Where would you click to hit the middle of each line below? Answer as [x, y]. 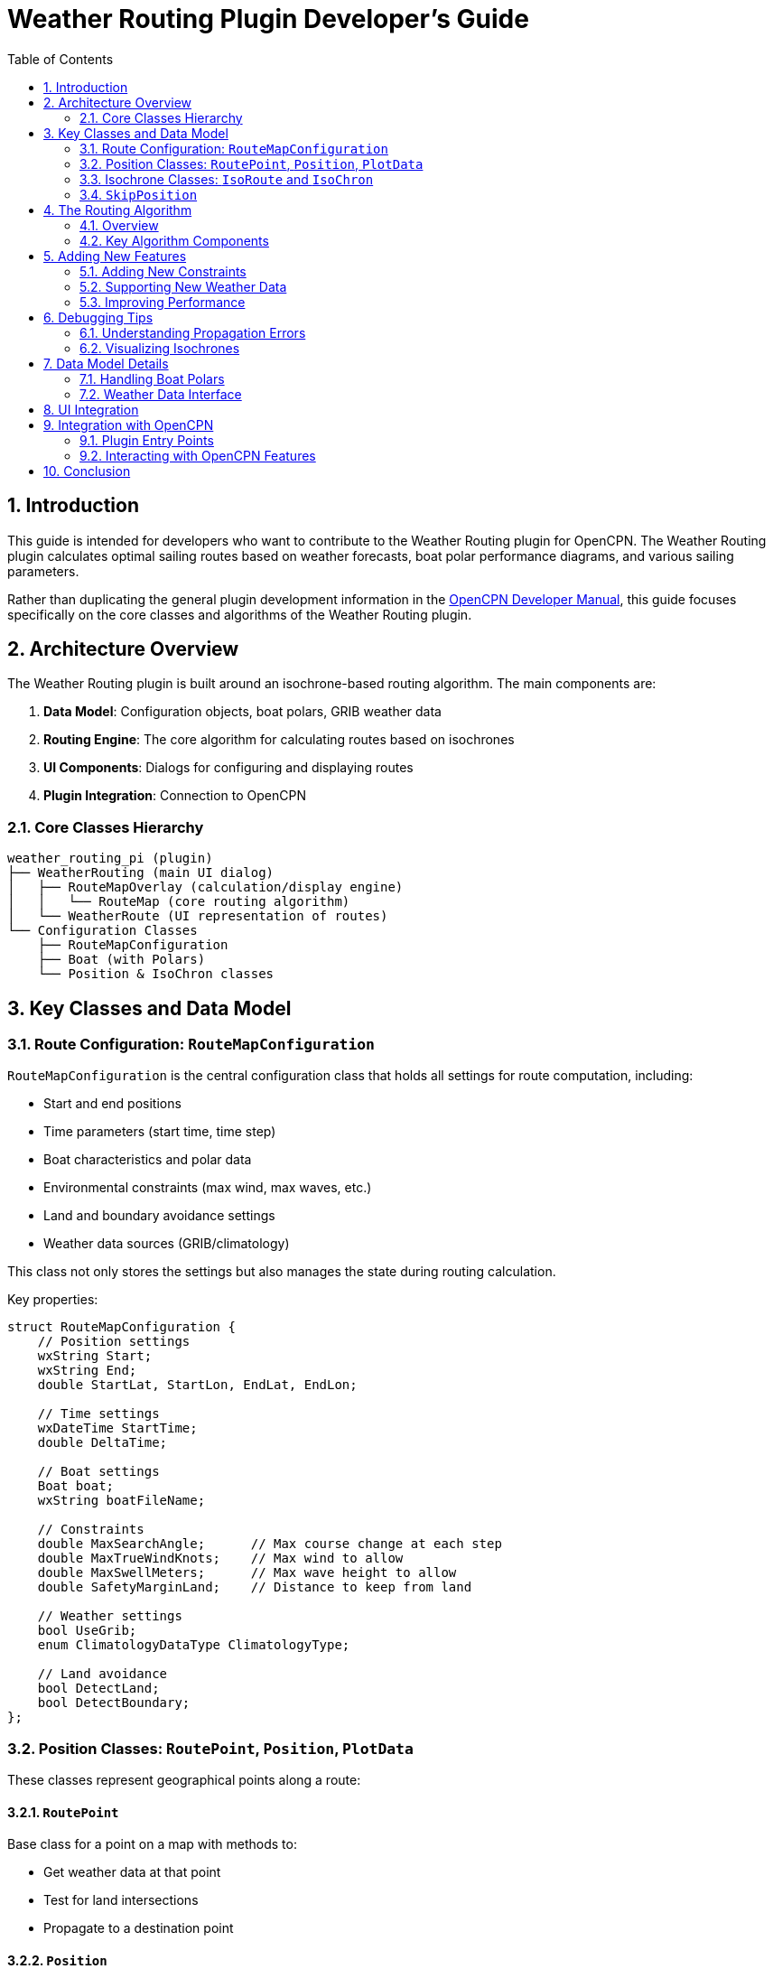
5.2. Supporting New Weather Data [183, 286]
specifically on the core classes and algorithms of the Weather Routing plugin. [240, 614]
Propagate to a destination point [139, 1928]
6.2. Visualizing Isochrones [160, 348]
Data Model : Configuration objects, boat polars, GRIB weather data [242, 712]
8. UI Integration [91, 409]
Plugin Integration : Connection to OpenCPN [175, 796]
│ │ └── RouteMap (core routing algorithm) [179, 902]
